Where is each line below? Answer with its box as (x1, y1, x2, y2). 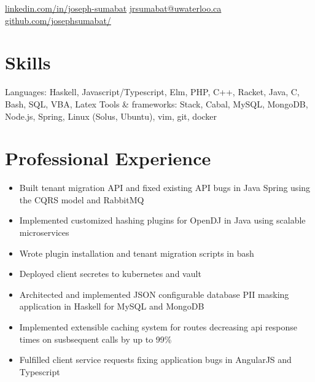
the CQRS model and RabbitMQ (19, 193, 144, 206)
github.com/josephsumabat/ (5, 14, 111, 26)
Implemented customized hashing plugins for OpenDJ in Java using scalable (19, 214, 306, 227)
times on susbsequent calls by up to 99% (19, 332, 172, 345)
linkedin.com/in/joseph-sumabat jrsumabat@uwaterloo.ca (5, 2, 222, 14)
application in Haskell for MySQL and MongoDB (19, 300, 204, 313)
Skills (5, 50, 51, 75)
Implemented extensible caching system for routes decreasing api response (19, 320, 297, 333)
